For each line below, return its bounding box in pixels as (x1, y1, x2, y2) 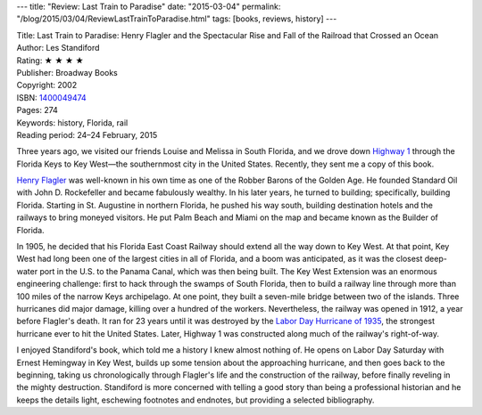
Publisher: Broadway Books (16, 67, 118, 77)
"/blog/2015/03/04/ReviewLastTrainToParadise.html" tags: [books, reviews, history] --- (16, 13, 337, 24)
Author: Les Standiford (16, 43, 100, 53)
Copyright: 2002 (16, 80, 78, 91)
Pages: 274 (16, 105, 58, 116)
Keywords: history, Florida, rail (16, 117, 129, 128)
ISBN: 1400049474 (16, 92, 87, 102)
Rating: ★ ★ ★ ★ (16, 54, 84, 66)
